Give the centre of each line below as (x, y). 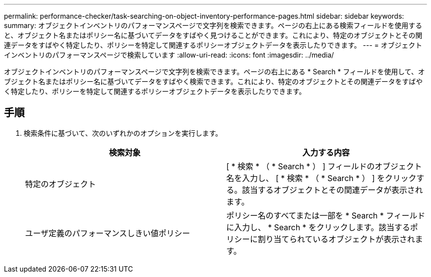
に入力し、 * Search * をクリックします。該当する (318, 227)
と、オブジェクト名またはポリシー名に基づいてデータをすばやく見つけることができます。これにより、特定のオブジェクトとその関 (213, 35)
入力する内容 (326, 152)
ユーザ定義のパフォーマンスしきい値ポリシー (108, 233)
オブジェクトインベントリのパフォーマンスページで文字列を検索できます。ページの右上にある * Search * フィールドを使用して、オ (215, 72)
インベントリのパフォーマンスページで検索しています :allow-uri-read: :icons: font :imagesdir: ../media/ (169, 55)
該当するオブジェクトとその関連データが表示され (333, 190)
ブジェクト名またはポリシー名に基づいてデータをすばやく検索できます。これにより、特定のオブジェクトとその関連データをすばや (213, 81)
